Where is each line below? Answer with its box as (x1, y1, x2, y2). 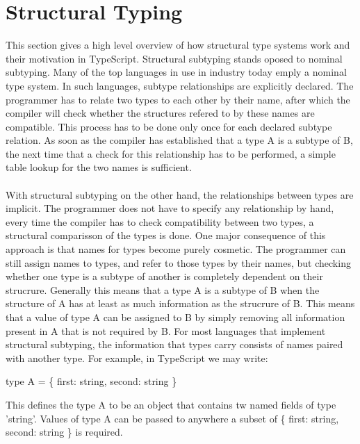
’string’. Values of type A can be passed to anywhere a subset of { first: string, (6, 411, 339, 425)
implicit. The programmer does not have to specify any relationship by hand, (6, 201, 334, 215)
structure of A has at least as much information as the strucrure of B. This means (6, 296, 355, 311)
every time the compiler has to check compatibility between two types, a (6, 214, 314, 229)
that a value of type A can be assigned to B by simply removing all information (6, 310, 345, 324)
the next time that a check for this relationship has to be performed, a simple (6, 146, 336, 161)
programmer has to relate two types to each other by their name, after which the (6, 92, 350, 106)
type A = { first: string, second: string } (6, 374, 177, 388)
